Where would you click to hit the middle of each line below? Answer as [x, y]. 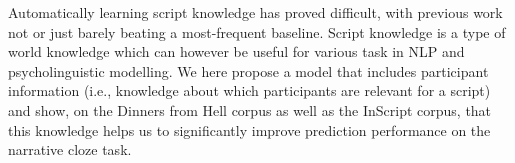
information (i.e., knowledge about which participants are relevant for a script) [249, 90]
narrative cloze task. [70, 149]
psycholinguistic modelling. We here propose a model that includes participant [248, 70]
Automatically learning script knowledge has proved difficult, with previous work [255, 12]
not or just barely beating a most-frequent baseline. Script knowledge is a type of [257, 31]
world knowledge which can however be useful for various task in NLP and [236, 51]
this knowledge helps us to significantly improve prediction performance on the [249, 129]
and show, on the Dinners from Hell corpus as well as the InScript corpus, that [250, 109]
